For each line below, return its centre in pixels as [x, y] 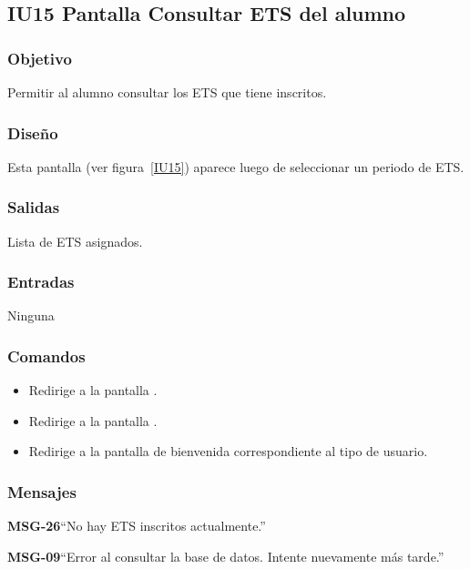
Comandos [46, 356]
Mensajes [42, 491]
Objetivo [40, 58]
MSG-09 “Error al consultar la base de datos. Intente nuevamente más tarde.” [226, 556]
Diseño [33, 132]
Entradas [41, 282]
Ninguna [31, 315]
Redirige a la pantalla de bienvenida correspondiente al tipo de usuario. [228, 451]
